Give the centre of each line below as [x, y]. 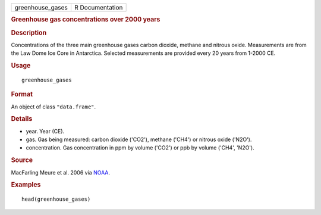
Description [29, 33]
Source [22, 160]
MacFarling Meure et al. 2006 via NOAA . [60, 172]
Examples [26, 185]
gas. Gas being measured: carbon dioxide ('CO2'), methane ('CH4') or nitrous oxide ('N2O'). [139, 139]
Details [22, 119]
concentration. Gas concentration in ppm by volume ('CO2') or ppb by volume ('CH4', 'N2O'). [140, 148]
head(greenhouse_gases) [56, 199]
